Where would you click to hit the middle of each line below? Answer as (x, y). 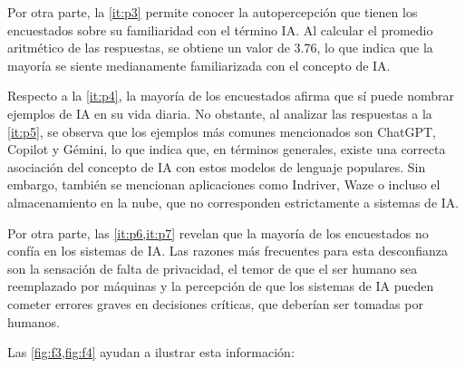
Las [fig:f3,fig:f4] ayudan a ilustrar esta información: (151, 352)
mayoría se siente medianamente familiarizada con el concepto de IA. (199, 65)
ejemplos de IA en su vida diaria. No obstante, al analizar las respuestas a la (220, 113)
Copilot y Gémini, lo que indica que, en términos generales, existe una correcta (227, 149)
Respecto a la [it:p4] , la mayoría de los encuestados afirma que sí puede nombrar (231, 96)
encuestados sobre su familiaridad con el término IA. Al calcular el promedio (220, 29)
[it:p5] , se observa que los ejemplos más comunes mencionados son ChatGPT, (222, 131)
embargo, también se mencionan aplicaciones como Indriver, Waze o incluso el (224, 184)
